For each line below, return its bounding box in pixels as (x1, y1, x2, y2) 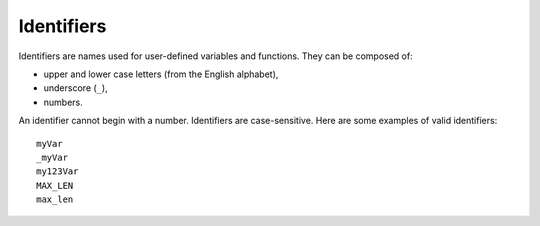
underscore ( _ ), (43, 82, 109, 94)
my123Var (36, 166, 79, 177)
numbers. (43, 96, 84, 108)
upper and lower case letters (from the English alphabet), (43, 68, 279, 80)
